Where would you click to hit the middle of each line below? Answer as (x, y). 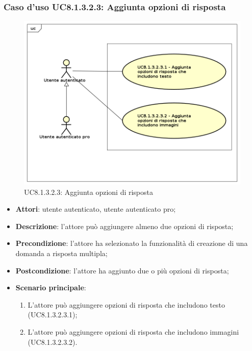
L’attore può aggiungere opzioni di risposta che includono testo (126, 304)
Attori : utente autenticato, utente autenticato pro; (96, 209)
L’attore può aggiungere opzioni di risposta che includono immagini (133, 332)
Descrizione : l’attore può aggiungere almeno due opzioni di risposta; (124, 226)
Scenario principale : (51, 287)
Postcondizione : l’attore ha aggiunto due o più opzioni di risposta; (122, 270)
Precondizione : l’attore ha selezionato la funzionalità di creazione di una (132, 243)
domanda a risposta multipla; (61, 253)
